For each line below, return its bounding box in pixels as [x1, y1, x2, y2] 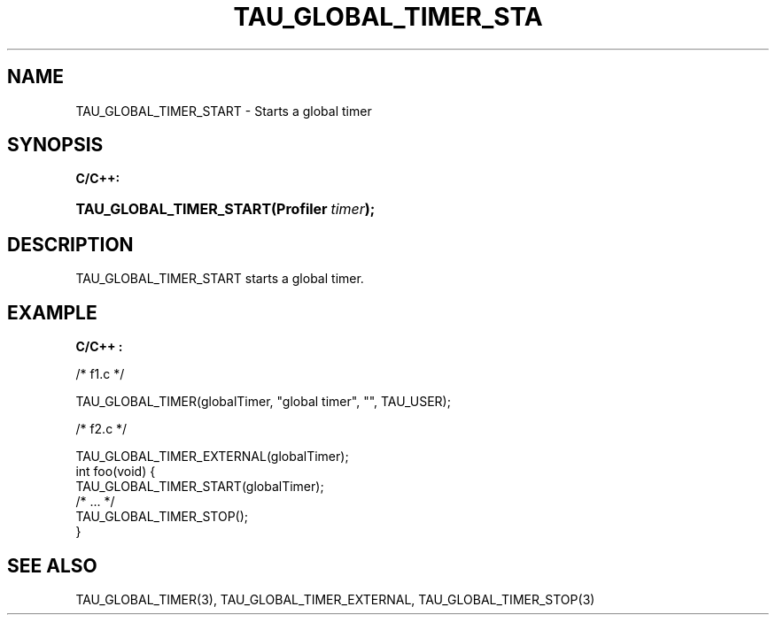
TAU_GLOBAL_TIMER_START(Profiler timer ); [75, 200, 376, 219]
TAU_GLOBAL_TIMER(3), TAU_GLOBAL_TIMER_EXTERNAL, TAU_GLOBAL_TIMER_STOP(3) [75, 591, 595, 607]
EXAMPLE [7, 301, 97, 324]
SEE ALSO [7, 554, 97, 577]
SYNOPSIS [7, 134, 104, 157]
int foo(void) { [75, 464, 156, 480]
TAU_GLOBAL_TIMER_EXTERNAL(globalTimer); [75, 449, 349, 465]
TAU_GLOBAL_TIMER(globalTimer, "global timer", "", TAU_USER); [75, 394, 451, 410]
